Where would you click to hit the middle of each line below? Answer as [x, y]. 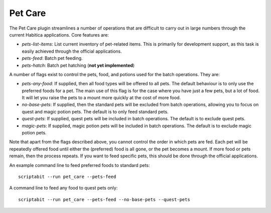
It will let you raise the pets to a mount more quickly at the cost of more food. [101, 98]
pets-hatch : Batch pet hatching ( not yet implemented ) [78, 65]
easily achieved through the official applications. [72, 51]
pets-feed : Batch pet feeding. [52, 58]
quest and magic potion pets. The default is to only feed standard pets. [95, 112]
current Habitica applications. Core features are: [59, 35]
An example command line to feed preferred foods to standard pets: [80, 165]
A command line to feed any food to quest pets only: [63, 188]
